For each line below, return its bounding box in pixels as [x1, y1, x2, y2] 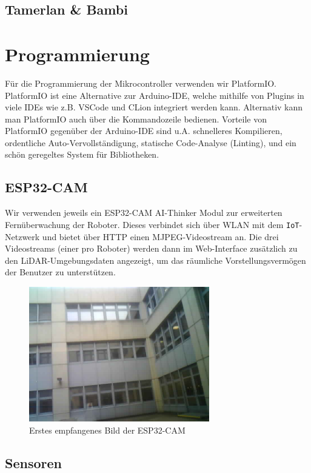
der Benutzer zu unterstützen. [5, 266, 116, 278]
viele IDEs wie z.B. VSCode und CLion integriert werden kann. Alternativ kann [5, 101, 303, 113]
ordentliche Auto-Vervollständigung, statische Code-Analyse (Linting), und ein [5, 136, 296, 149]
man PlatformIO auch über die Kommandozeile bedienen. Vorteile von [5, 112, 267, 125]
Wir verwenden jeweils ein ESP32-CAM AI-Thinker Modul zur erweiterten [5, 206, 283, 219]
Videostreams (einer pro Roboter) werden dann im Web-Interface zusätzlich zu [5, 242, 298, 255]
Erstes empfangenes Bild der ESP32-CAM [29, 424, 186, 437]
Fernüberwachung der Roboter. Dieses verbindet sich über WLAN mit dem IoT [5, 218, 299, 230]
